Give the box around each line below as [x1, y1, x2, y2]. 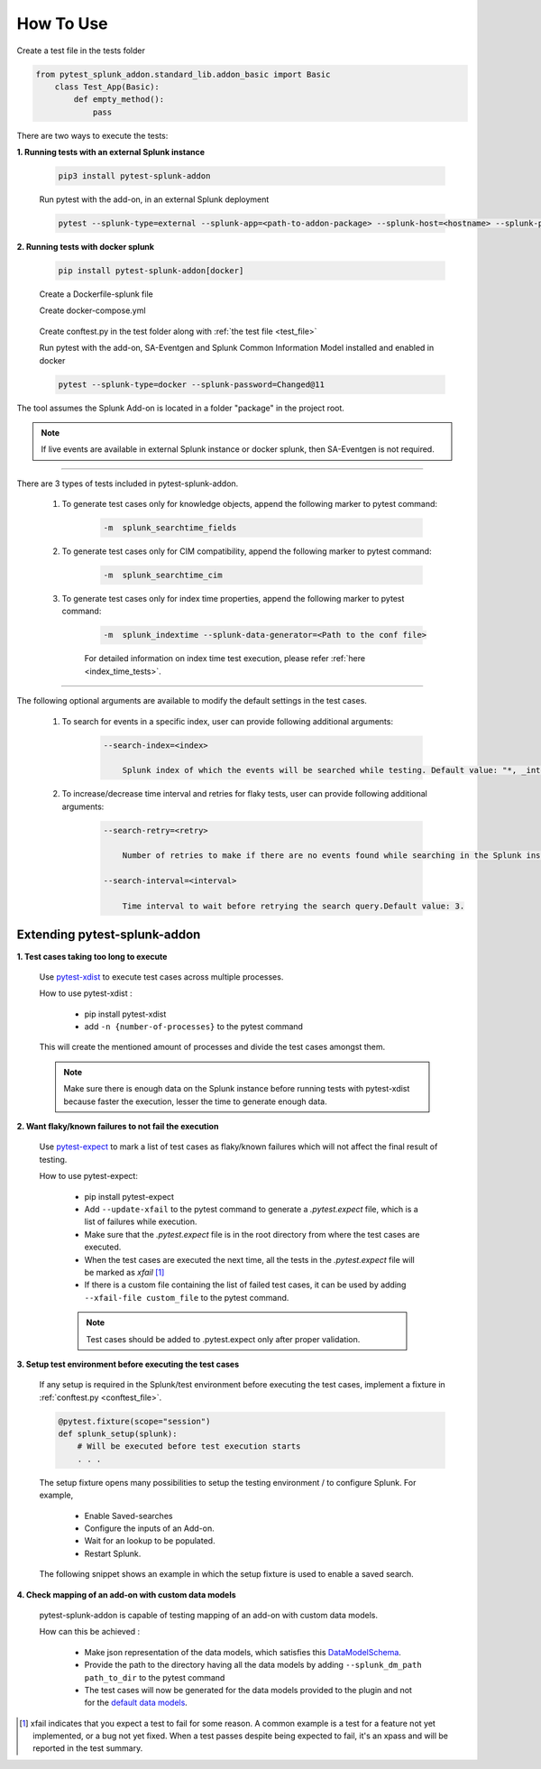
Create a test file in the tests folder [16, 45, 146, 56]
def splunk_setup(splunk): [58, 1429, 178, 1439]
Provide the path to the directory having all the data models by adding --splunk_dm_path [84, 1660, 423, 1671]
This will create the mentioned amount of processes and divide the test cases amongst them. [39, 1042, 386, 1053]
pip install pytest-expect [84, 1191, 175, 1202]
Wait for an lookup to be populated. [84, 1535, 215, 1546]
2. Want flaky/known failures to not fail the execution [16, 1121, 219, 1132]
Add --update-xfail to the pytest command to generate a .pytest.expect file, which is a [84, 1203, 418, 1214]
